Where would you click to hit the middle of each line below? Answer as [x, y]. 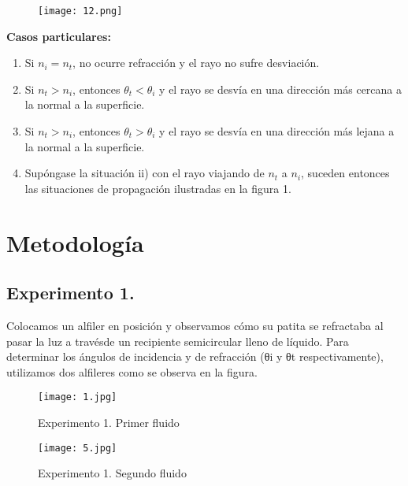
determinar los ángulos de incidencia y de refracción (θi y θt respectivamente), [195, 356]
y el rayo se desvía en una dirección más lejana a [277, 131]
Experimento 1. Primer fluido [109, 423]
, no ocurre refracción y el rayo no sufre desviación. [196, 63]
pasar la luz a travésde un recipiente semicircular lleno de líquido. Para [178, 341]
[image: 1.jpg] [78, 397]
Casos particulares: [59, 36]
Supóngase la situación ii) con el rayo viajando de [145, 173]
